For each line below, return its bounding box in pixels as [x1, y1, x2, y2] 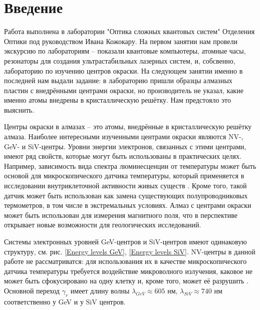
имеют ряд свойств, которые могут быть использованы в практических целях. [4, 151, 241, 161]
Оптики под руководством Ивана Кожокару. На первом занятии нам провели [4, 36, 238, 46]
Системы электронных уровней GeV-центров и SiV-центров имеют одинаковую [4, 236, 247, 246]
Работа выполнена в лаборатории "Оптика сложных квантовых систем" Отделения [4, 26, 255, 37]
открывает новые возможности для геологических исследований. [4, 219, 201, 230]
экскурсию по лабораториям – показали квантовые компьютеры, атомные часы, [4, 46, 246, 56]
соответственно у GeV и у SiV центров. [4, 296, 126, 306]
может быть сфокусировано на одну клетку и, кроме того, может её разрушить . [4, 275, 249, 286]
